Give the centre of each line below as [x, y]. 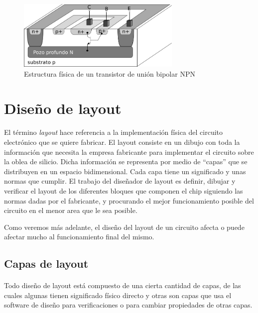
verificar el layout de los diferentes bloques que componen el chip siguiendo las [124, 190]
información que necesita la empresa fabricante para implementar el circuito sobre [129, 152]
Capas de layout [46, 263]
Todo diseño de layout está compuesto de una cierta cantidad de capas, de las [123, 285]
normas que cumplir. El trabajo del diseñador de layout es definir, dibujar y [120, 181]
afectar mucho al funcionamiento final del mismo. [79, 237]
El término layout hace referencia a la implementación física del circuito [114, 132]
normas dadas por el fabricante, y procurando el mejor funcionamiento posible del [129, 200]
